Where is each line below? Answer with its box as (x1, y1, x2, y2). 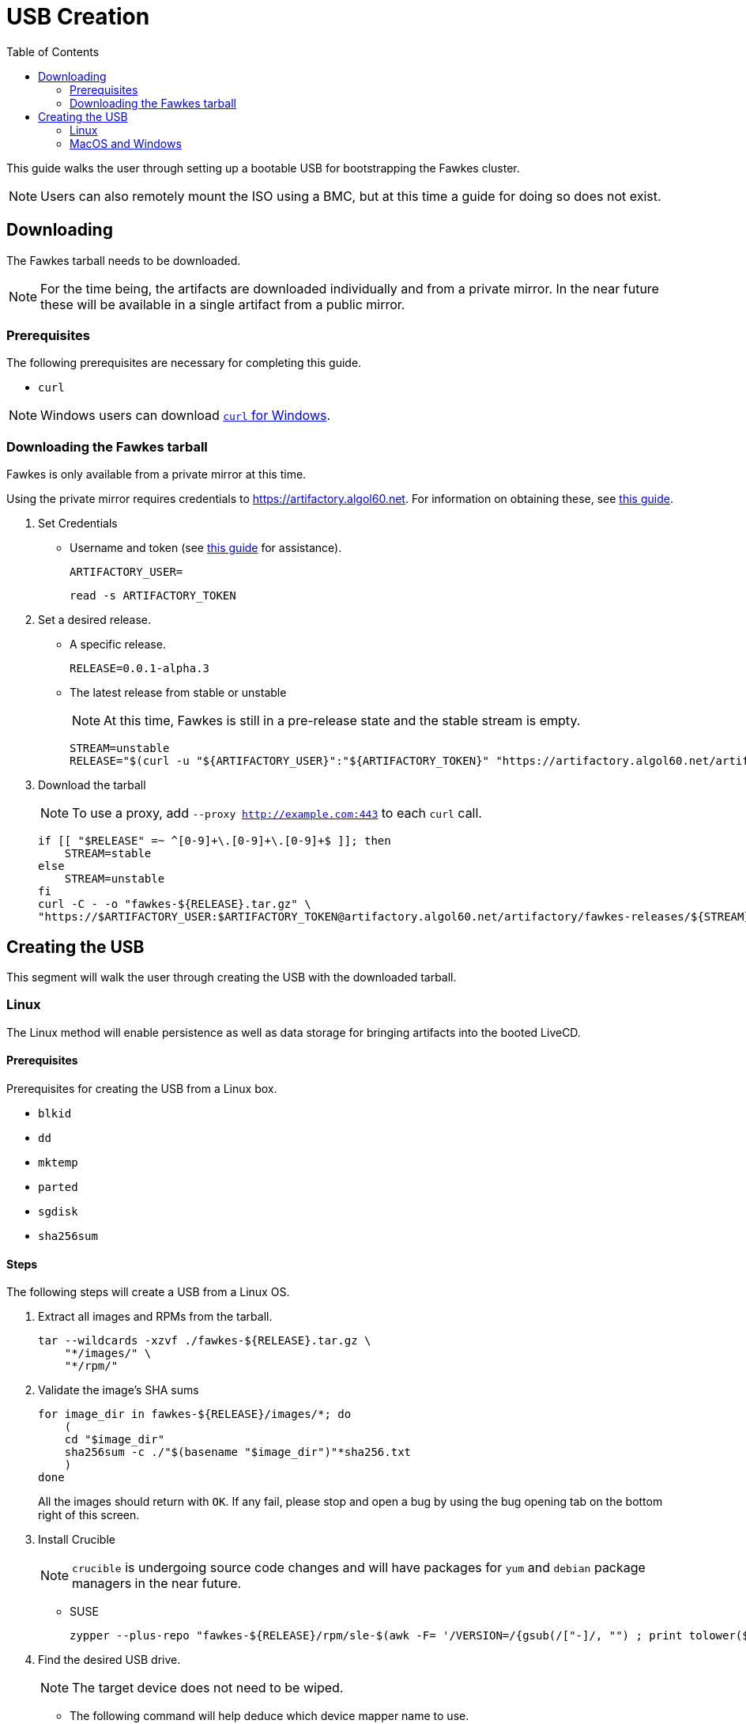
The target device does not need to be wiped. (72, 1680, 344, 1696)
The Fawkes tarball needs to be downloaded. (6, 253, 241, 267)
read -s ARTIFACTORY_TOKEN (70, 589, 236, 603)
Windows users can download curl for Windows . (40, 407, 331, 424)
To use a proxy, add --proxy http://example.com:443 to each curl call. (72, 805, 482, 822)
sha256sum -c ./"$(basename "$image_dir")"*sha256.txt (64, 1446, 412, 1459)
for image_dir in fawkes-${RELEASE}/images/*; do (38, 1408, 352, 1421)
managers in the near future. (72, 1575, 242, 1592)
